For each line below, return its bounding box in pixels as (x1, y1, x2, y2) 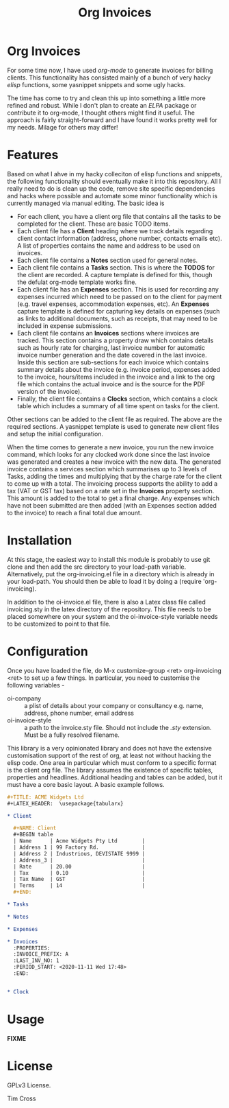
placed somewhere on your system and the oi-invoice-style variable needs (7, 612, 218, 620)
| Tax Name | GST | (13, 876, 146, 883)
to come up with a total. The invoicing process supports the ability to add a (7, 479, 218, 488)
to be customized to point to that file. (7, 620, 111, 628)
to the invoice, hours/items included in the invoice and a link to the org (16, 373, 215, 381)
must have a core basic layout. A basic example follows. (7, 780, 165, 788)
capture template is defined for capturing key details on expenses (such (16, 307, 220, 315)
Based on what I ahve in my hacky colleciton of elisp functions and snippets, (7, 169, 222, 178)
